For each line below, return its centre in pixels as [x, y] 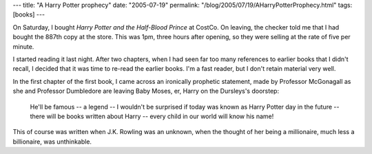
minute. [23, 46]
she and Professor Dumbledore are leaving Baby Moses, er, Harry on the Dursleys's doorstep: [146, 91]
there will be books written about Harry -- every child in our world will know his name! [152, 116]
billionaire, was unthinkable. [52, 142]
